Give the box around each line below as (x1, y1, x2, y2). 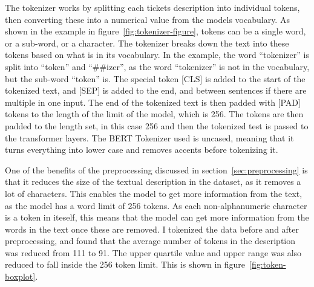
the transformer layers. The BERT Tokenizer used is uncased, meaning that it (5, 131, 294, 144)
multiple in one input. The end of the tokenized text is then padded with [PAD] (5, 95, 301, 108)
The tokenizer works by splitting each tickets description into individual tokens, (5, 1, 300, 13)
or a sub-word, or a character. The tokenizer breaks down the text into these (5, 36, 289, 49)
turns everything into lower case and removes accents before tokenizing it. (5, 143, 278, 156)
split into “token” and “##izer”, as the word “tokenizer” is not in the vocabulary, (5, 60, 310, 73)
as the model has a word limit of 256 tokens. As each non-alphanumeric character (5, 199, 307, 211)
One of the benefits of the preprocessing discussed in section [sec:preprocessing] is (5, 163, 308, 176)
